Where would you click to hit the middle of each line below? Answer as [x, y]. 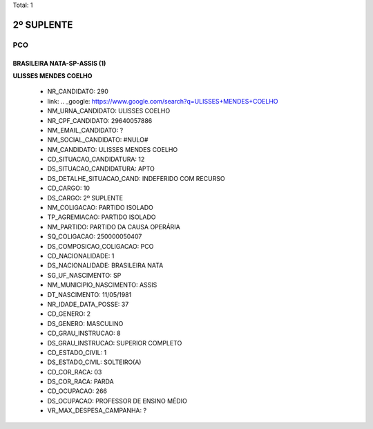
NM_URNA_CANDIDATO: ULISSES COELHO [109, 111]
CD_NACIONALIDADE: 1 [81, 256]
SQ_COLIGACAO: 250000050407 [95, 237]
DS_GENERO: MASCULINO [85, 323]
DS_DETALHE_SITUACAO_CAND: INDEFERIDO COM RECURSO [136, 178]
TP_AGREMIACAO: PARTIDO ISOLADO [102, 217]
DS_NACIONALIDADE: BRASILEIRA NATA [105, 265]
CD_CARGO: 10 [68, 188]
